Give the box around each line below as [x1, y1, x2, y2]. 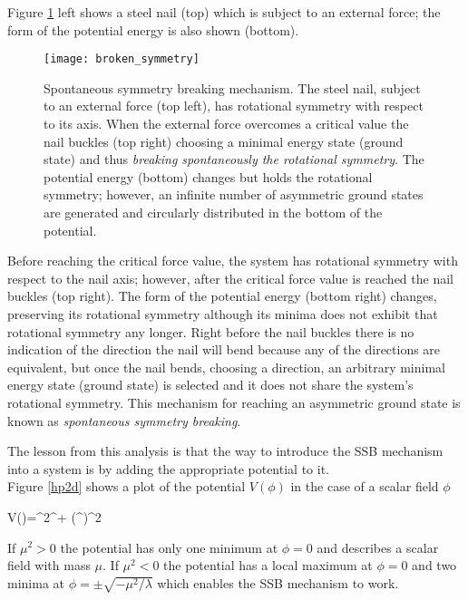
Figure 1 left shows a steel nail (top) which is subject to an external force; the [7, 3, 441, 21]
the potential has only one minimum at [60, 537, 278, 556]
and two [412, 556, 457, 575]
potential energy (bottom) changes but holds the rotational [44, 167, 373, 186]
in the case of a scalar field [290, 477, 439, 496]
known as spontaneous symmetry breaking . [7, 411, 241, 430]
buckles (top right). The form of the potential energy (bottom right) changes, [7, 286, 437, 305]
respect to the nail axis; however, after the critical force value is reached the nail [7, 268, 453, 287]
